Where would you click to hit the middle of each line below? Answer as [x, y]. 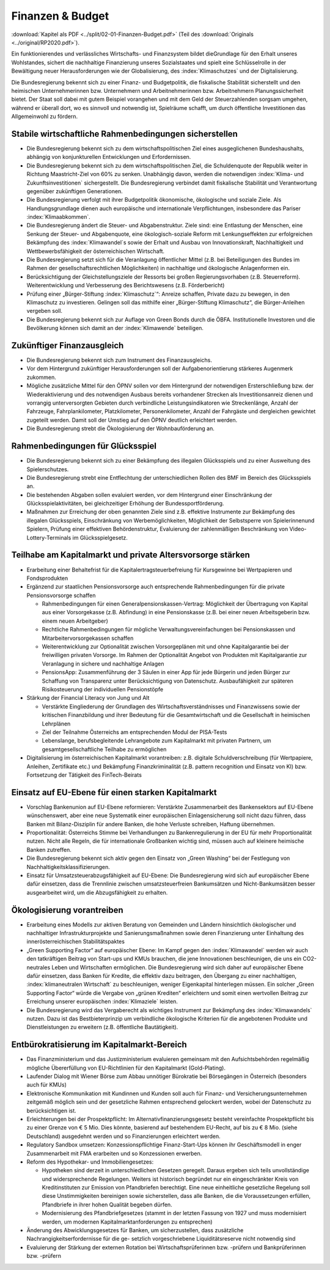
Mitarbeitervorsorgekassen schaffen [88, 638]
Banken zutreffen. [49, 850]
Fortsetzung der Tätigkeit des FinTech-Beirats [84, 775]
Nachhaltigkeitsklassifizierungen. [68, 867]
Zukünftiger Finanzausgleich [68, 345]
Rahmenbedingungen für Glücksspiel [84, 446]
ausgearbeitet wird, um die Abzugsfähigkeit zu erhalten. [97, 892]
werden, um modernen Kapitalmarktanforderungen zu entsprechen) [127, 1222]
